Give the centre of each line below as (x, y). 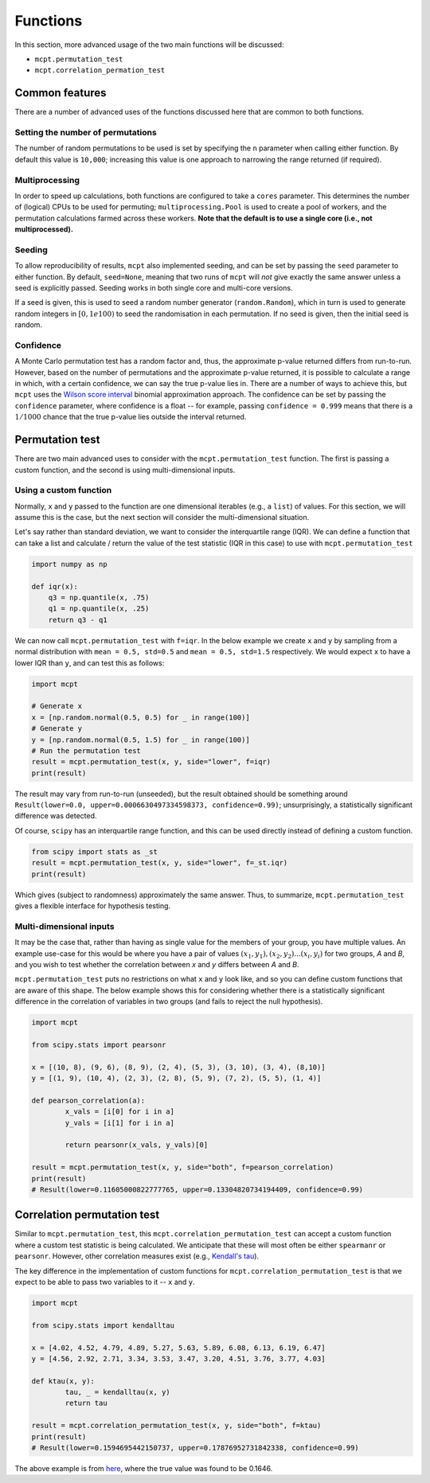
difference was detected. (56, 816)
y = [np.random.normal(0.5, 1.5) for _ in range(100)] (141, 740)
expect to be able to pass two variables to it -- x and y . (105, 1282)
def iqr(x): (55, 586)
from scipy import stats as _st (95, 851)
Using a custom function (63, 490)
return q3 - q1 (78, 620)
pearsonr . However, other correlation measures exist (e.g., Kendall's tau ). (137, 1256)
